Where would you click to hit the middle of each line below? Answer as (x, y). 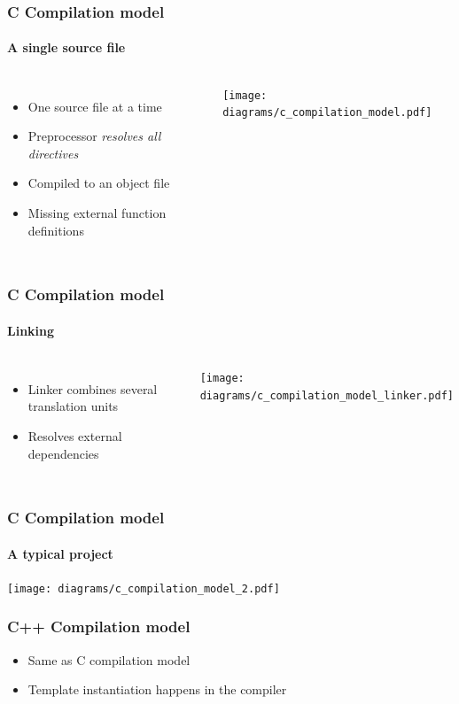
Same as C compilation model (109, 659)
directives (53, 153)
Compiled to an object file (99, 183)
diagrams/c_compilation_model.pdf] (327, 113)
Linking (31, 330)
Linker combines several (93, 388)
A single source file (66, 47)
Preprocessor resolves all (94, 136)
